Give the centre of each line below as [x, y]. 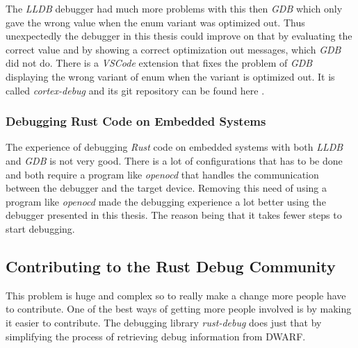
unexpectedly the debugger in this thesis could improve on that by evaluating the [179, 36]
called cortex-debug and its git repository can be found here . [135, 90]
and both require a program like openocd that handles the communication [162, 174]
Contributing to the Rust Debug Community [171, 266]
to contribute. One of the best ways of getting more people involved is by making [179, 309]
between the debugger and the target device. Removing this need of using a [166, 188]
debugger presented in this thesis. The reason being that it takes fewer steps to [174, 215]
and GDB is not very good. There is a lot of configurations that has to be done [174, 160]
